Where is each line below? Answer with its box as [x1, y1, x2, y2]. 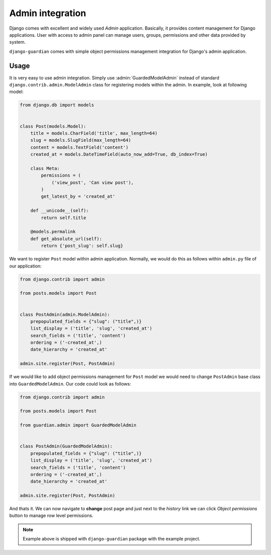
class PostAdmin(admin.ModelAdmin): [20, 312, 110, 317]
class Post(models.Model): [20, 123, 86, 129]
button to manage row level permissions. [9, 513, 94, 519]
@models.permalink [30, 229, 76, 235]
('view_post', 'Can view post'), [51, 179, 134, 186]
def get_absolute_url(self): [30, 236, 102, 241]
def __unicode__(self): [30, 208, 89, 214]
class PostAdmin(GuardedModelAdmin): [20, 443, 113, 449]
